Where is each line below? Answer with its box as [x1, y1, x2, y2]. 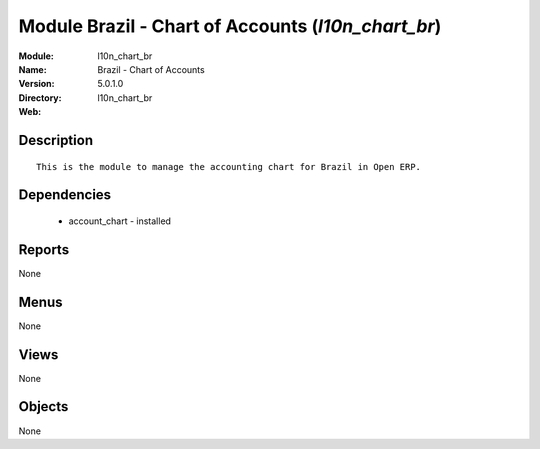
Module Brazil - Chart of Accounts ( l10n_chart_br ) [18, 15, 442, 37]
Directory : [18, 91, 62, 104]
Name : [18, 63, 47, 75]
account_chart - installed [68, 215, 172, 227]
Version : [18, 78, 55, 90]
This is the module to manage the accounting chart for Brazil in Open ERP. [36, 161, 422, 172]
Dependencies [18, 186, 112, 204]
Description [18, 131, 94, 149]
